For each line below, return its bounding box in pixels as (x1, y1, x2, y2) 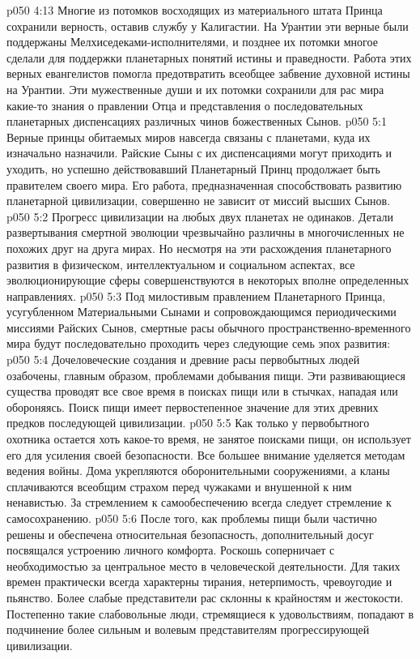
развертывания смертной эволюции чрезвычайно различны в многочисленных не (6, 224, 405, 241)
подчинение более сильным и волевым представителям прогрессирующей (6, 621, 370, 638)
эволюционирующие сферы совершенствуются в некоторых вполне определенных (6, 272, 409, 289)
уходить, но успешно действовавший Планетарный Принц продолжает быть (6, 160, 380, 177)
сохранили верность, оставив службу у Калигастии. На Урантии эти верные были (6, 17, 409, 34)
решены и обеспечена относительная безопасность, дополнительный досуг (6, 525, 374, 542)
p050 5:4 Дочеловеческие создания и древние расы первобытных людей (6, 351, 360, 368)
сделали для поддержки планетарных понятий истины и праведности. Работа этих (6, 49, 412, 66)
